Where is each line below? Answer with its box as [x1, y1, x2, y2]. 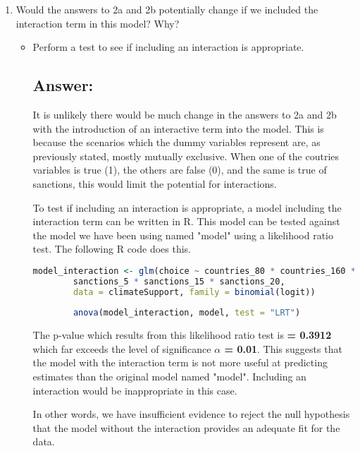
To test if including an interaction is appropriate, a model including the [32, 200, 342, 215]
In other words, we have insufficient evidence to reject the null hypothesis [32, 407, 350, 421]
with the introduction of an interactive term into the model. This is [32, 121, 324, 136]
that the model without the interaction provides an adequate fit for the [32, 420, 340, 435]
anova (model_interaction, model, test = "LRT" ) [73, 308, 301, 318]
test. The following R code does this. [32, 241, 191, 256]
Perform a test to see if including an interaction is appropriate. [32, 40, 304, 54]
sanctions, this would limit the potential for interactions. [32, 176, 277, 191]
